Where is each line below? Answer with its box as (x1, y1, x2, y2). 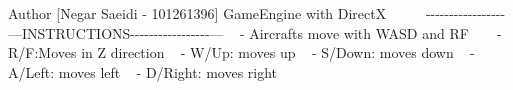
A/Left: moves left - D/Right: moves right (8, 61, 278, 82)
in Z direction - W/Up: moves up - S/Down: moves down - (81, 42, 475, 63)
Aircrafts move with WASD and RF (249, 22, 469, 43)
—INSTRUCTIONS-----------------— (8, 22, 224, 43)
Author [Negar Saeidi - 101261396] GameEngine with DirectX (8, 3, 387, 23)
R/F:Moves (8, 42, 77, 63)
